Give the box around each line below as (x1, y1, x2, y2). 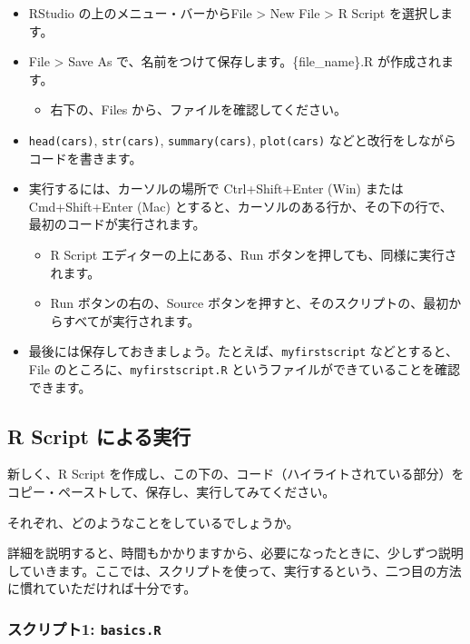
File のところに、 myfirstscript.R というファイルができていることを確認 (28, 360, 460, 379)
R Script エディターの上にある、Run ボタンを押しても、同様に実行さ (50, 245, 457, 263)
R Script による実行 (7, 421, 191, 450)
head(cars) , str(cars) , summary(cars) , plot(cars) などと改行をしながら (28, 130, 456, 149)
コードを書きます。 (28, 148, 142, 167)
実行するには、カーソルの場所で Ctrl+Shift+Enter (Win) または (28, 179, 404, 198)
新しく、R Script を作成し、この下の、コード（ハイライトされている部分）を (7, 464, 465, 483)
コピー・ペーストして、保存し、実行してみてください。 (7, 482, 336, 501)
